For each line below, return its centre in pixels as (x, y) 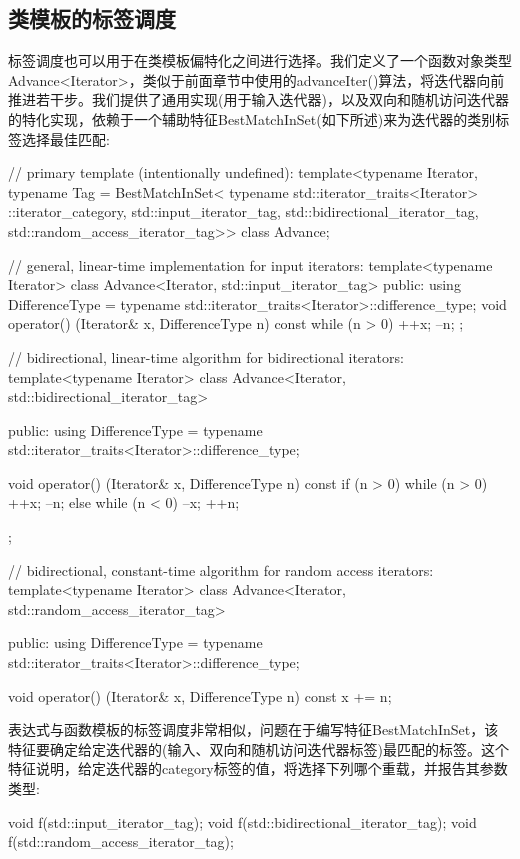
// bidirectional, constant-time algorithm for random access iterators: (221, 569)
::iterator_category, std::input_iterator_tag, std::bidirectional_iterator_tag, (243, 211)
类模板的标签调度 (92, 18)
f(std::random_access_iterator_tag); (121, 841)
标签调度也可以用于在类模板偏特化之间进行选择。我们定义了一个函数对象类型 (260, 60)
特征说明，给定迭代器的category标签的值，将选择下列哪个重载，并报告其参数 (258, 768)
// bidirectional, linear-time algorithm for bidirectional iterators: (206, 356)
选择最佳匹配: (65, 138)
